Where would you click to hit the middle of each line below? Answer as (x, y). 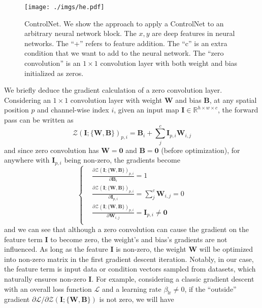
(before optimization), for (201, 150)
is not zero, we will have (137, 299)
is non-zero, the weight (151, 249)
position (17, 110)
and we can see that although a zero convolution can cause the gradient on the (127, 229)
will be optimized (226, 249)
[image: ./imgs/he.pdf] (64, 7)
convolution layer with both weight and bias (169, 63)
